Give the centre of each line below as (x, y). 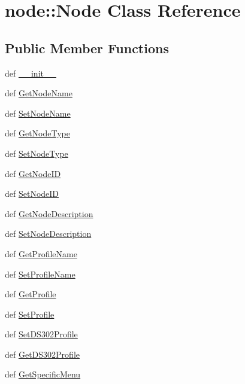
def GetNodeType (37, 133)
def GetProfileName (41, 253)
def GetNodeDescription (49, 213)
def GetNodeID (33, 173)
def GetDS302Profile (42, 354)
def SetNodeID (32, 193)
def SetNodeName (38, 113)
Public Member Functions (87, 48)
